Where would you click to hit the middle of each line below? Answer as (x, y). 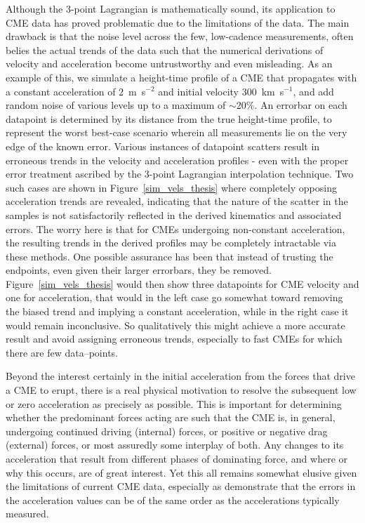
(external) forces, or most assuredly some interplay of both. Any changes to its (175, 445)
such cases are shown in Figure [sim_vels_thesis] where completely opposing (171, 187)
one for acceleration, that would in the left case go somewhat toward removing (174, 297)
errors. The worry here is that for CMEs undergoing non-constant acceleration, (175, 229)
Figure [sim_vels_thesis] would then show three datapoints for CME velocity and (182, 283)
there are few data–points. (62, 352)
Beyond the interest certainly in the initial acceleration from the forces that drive (180, 376)
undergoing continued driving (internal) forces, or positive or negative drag (167, 431)
